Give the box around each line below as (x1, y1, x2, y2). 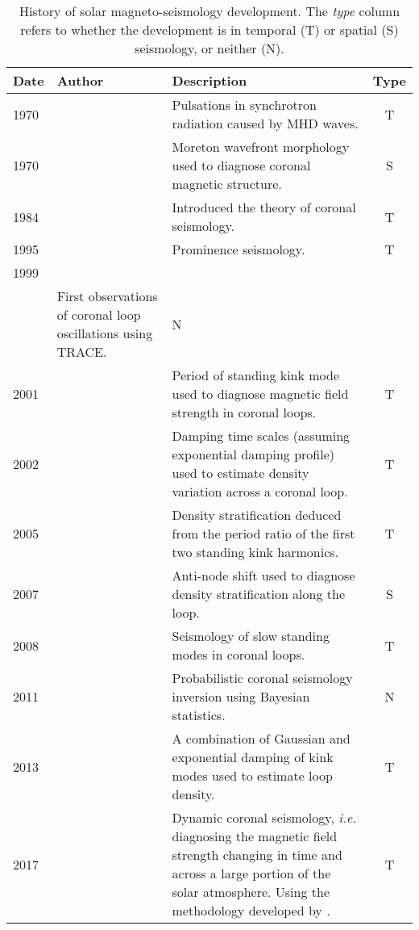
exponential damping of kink (172, 748, 334, 766)
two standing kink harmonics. (172, 542, 339, 561)
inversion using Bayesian (172, 687, 310, 706)
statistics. (172, 706, 226, 724)
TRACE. (56, 342, 107, 361)
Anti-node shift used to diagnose (172, 566, 355, 584)
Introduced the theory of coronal (172, 198, 356, 216)
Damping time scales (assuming (172, 426, 351, 445)
